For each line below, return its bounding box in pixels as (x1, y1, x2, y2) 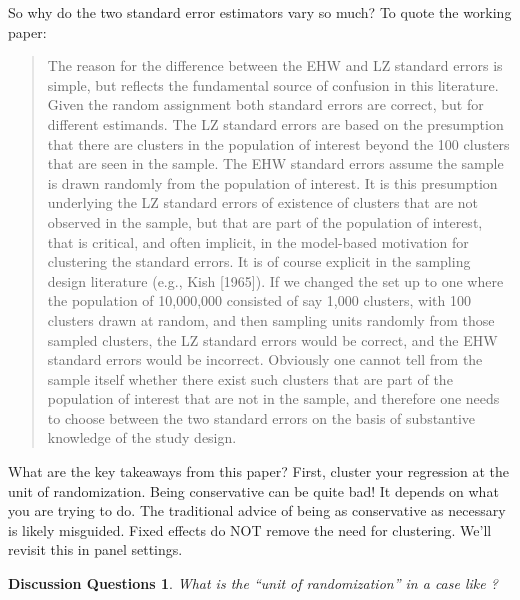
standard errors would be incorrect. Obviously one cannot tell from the (47, 349, 483, 370)
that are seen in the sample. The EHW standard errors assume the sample (47, 153, 504, 174)
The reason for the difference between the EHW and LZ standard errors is (47, 55, 503, 76)
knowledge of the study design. (47, 427, 237, 448)
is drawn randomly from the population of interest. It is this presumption (47, 172, 498, 193)
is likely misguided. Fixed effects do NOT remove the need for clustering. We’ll (8, 519, 492, 540)
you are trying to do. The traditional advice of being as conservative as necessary (8, 500, 506, 521)
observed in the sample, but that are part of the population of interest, (47, 211, 483, 232)
